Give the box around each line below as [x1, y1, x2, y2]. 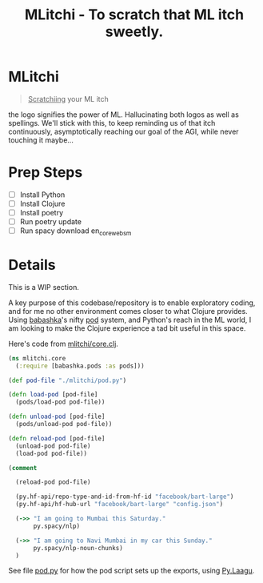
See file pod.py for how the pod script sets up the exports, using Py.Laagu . [8, 566, 255, 576]
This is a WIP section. [8, 282, 80, 291]
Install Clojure [19, 199, 66, 208]
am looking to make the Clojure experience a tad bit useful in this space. [8, 323, 246, 333]
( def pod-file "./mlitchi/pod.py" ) [8, 376, 127, 384]
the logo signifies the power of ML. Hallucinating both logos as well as [8, 110, 240, 119]
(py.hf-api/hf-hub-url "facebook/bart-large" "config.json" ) [15, 501, 224, 509]
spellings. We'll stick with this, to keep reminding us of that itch [8, 118, 216, 127]
